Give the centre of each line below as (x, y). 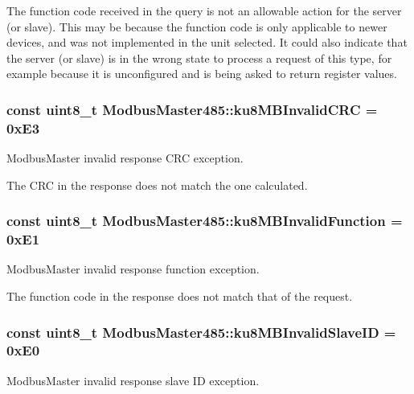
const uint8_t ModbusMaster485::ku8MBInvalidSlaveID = (201, 332)
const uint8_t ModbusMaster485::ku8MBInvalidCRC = (192, 109)
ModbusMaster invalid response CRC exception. (125, 158)
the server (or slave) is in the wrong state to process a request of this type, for (199, 57)
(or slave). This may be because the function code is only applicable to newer (197, 26)
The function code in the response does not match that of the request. (180, 296)
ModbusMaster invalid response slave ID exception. (133, 380)
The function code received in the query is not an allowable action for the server (204, 10)
